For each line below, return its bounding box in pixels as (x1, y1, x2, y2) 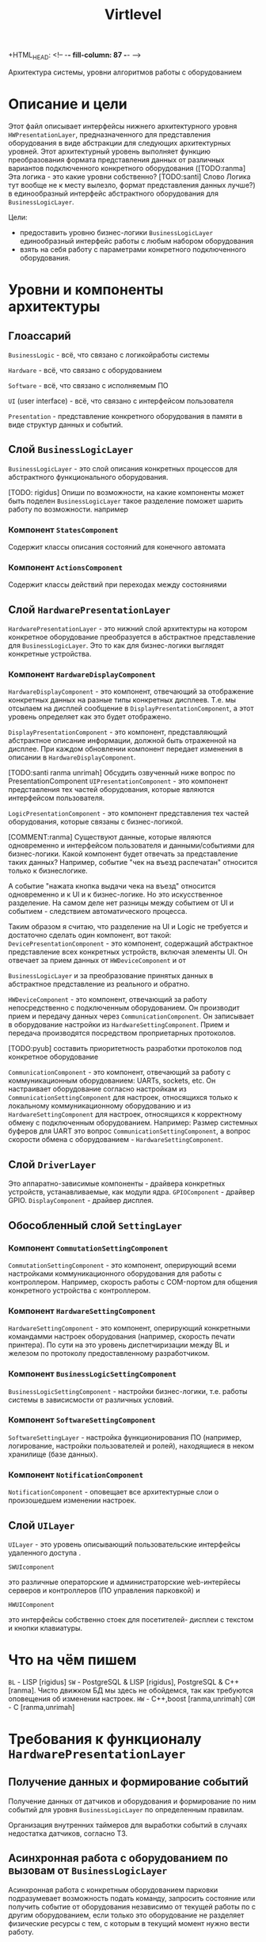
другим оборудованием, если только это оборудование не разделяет (8, 1910, 245, 1920)
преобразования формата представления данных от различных (8, 154, 225, 164)
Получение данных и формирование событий (8, 1776, 249, 1789)
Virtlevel (104, 6, 162, 24)
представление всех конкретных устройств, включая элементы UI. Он (8, 947, 248, 957)
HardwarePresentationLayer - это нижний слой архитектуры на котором (8, 624, 248, 634)
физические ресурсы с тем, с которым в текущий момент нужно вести (8, 1918, 250, 1928)
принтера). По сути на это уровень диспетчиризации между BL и (8, 1340, 230, 1350)
